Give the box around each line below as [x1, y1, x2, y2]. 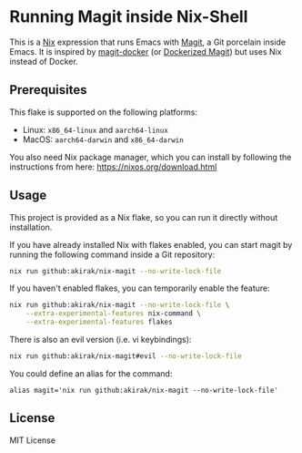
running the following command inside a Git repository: [9, 249, 216, 260]
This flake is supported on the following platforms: [9, 107, 198, 118]
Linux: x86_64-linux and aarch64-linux [22, 124, 168, 135]
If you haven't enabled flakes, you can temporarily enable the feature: [9, 283, 270, 293]
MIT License [9, 435, 56, 446]
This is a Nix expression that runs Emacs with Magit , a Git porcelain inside [9, 36, 287, 47]
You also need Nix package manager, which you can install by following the [9, 151, 292, 162]
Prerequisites [9, 82, 87, 98]
